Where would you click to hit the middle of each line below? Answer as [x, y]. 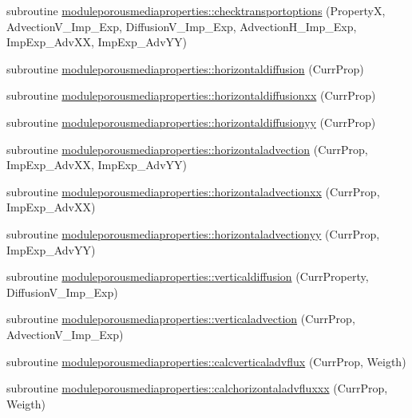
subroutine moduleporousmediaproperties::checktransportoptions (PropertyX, [196, 10]
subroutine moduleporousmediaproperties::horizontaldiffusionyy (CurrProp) [191, 122]
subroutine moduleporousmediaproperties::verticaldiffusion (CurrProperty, [188, 276]
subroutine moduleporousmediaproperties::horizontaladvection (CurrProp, [187, 149]
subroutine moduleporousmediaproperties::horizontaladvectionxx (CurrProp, [193, 191]
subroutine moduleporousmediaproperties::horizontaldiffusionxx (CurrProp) [191, 95]
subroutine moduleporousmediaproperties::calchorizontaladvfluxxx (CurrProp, [197, 388]
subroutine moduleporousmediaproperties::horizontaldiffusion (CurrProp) [185, 68]
